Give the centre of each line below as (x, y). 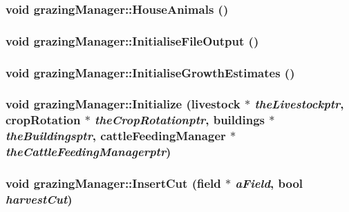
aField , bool (269, 183)
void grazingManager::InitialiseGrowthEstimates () (150, 72)
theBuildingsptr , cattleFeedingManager (116, 136)
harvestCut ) (39, 199)
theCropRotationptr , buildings (180, 120)
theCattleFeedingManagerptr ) (88, 152)
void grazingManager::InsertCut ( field (113, 183)
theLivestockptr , (299, 104)
